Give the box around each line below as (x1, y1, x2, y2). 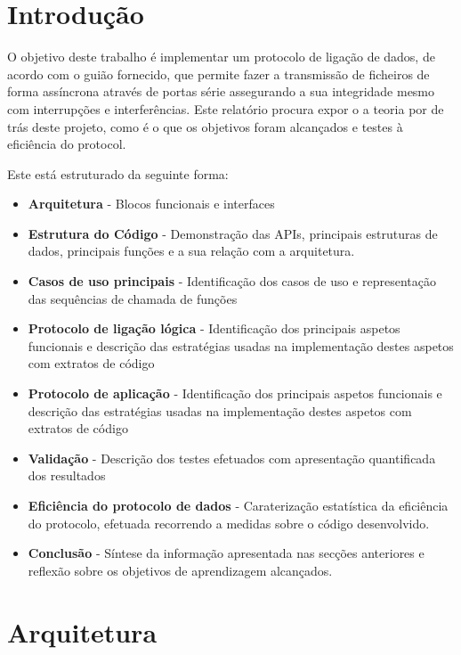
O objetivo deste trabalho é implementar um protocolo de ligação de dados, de (7, 47, 435, 66)
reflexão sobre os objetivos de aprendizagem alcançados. (28, 561, 333, 579)
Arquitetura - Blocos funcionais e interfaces (28, 194, 275, 213)
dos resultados (28, 466, 106, 485)
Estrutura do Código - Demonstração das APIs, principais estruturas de (28, 224, 438, 242)
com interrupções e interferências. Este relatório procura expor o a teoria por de (7, 99, 444, 118)
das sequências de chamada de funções (28, 289, 238, 307)
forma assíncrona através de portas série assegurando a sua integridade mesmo (7, 82, 435, 101)
